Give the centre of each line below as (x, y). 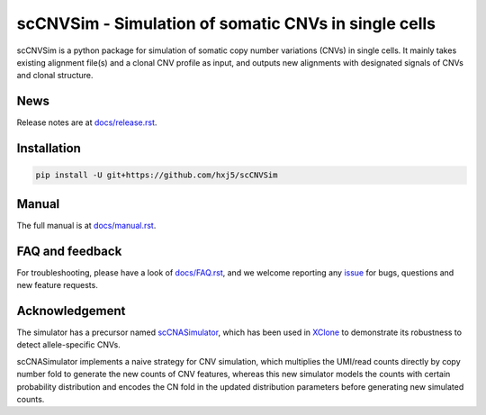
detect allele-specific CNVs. (68, 345)
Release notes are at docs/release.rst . (87, 122)
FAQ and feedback (69, 251)
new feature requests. (57, 285)
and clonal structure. (55, 76)
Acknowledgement (71, 311)
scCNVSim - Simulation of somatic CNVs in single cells (226, 23)
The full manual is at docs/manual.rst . (86, 225)
